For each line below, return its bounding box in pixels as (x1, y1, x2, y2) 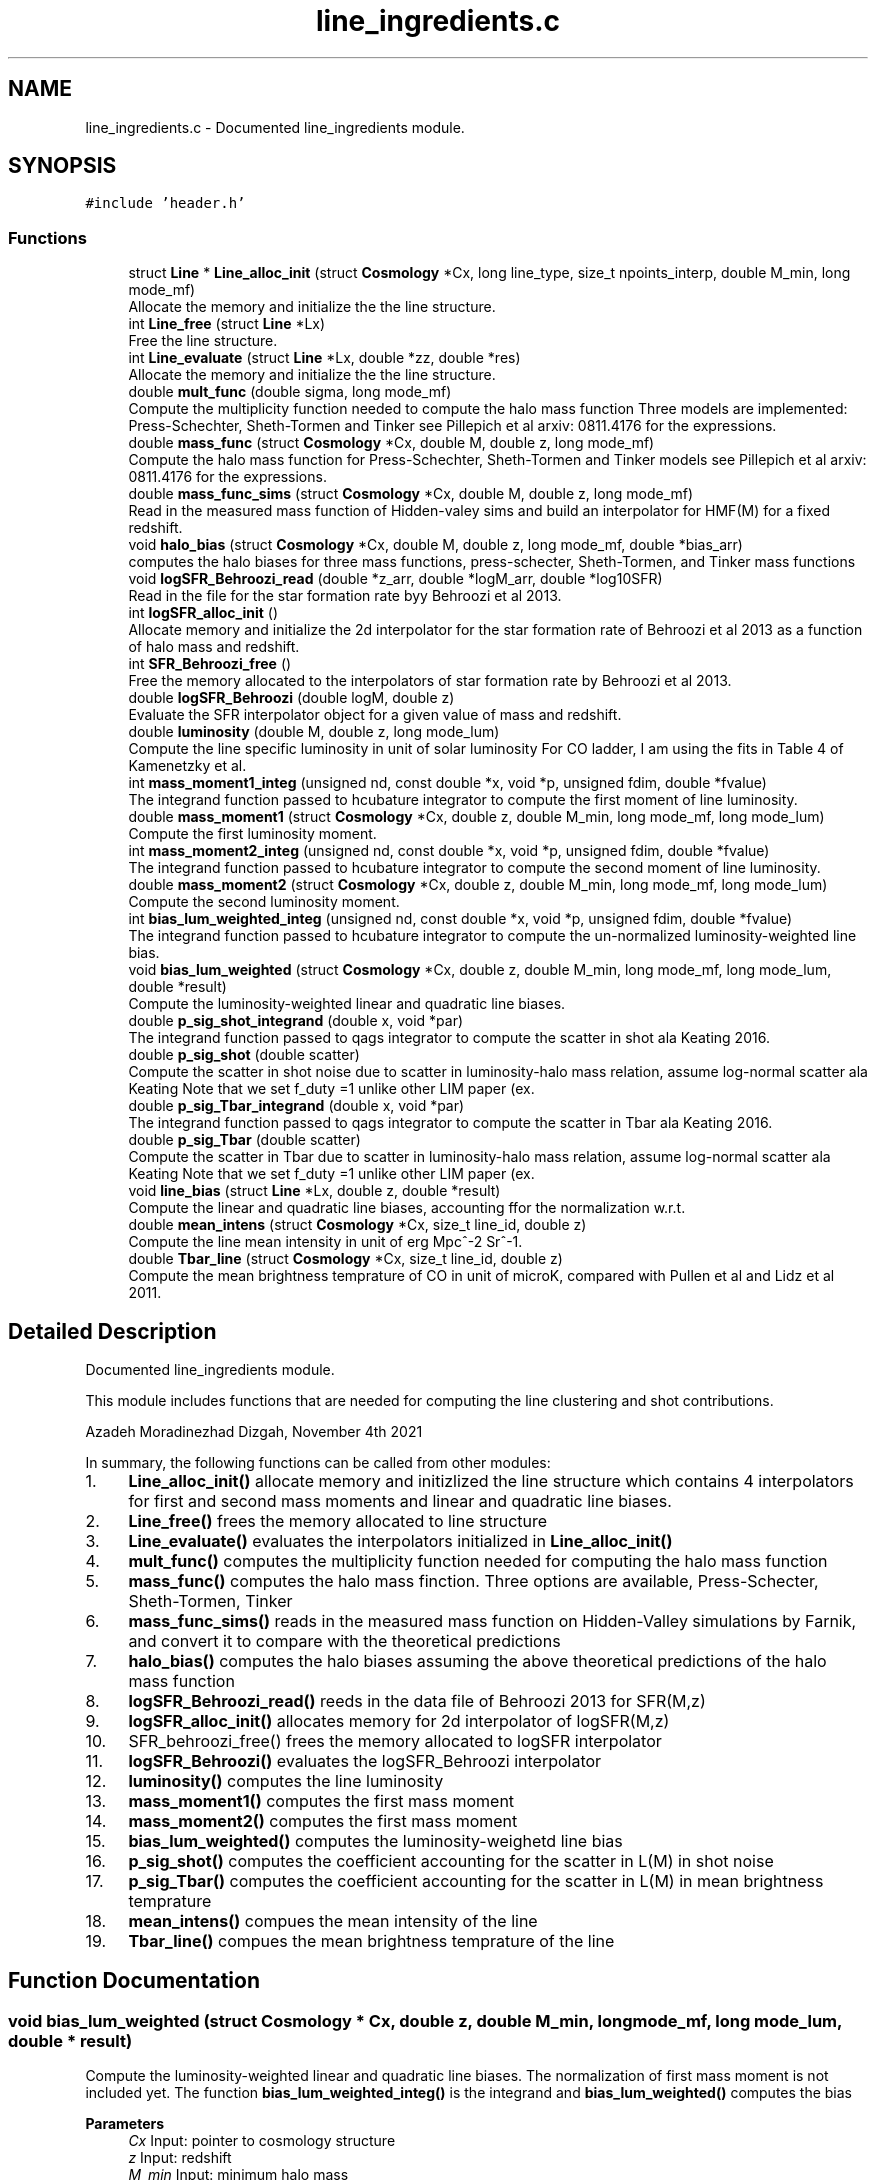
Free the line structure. (128, 332, 278, 350)
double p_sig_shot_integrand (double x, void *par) (128, 1012, 464, 1030)
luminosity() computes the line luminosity (128, 1771, 444, 1792)
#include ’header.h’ (85, 195, 246, 212)
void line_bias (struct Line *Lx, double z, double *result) (128, 1182, 501, 1200)
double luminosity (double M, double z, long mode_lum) (128, 723, 500, 741)
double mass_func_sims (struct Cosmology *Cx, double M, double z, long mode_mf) (128, 485, 694, 503)
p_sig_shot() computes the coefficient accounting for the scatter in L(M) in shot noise (128, 1851, 774, 1872)
